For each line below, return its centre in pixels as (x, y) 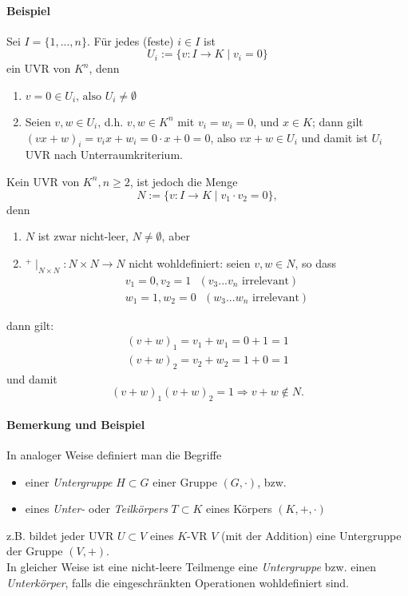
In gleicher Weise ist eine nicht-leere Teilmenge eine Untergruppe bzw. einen (192, 567)
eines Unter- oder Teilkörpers (96, 509)
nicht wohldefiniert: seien (190, 262)
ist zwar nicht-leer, (83, 236)
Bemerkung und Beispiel (76, 424)
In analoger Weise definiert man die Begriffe (114, 455)
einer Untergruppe (69, 481)
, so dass (316, 262)
